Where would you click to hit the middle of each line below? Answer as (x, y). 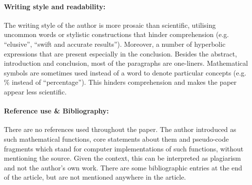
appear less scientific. (35, 91)
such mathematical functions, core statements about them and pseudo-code (116, 139)
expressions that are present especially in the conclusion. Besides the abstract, (121, 53)
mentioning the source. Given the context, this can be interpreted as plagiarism (123, 158)
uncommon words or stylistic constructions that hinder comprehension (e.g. (116, 34)
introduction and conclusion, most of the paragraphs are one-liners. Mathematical (126, 63)
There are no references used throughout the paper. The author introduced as (120, 129)
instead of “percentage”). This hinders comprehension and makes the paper (124, 82)
